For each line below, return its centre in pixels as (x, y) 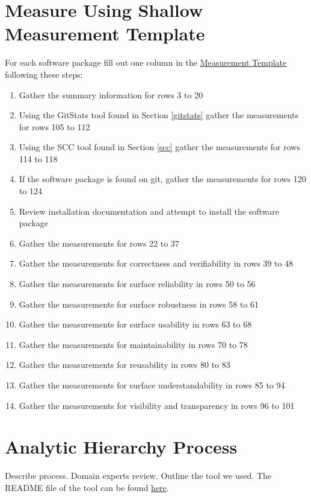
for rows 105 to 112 (54, 126)
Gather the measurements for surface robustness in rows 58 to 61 (139, 304)
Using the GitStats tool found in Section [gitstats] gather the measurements (159, 115)
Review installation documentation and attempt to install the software (149, 211)
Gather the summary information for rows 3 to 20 (111, 94)
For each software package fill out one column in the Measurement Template (146, 62)
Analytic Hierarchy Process (121, 447)
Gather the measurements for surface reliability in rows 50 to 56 (137, 284)
